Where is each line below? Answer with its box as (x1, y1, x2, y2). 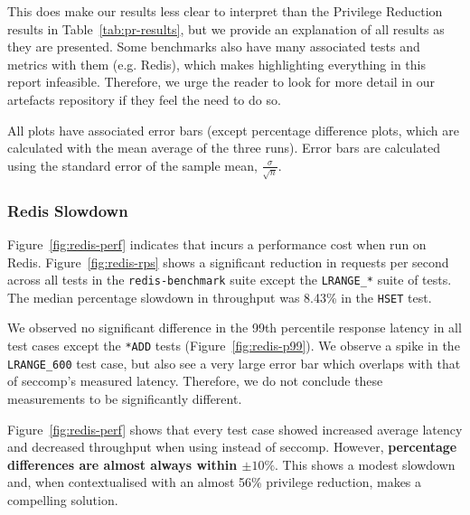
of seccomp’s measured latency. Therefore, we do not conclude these (7, 371, 383, 390)
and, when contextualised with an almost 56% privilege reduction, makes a (7, 473, 422, 492)
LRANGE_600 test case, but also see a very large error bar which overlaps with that (7, 353, 461, 372)
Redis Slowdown (7, 199, 128, 221)
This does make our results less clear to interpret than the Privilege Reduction (7, 2, 443, 20)
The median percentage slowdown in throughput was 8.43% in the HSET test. (7, 287, 432, 306)
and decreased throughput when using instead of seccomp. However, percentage (7, 437, 457, 456)
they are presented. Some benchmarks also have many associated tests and (7, 37, 420, 56)
